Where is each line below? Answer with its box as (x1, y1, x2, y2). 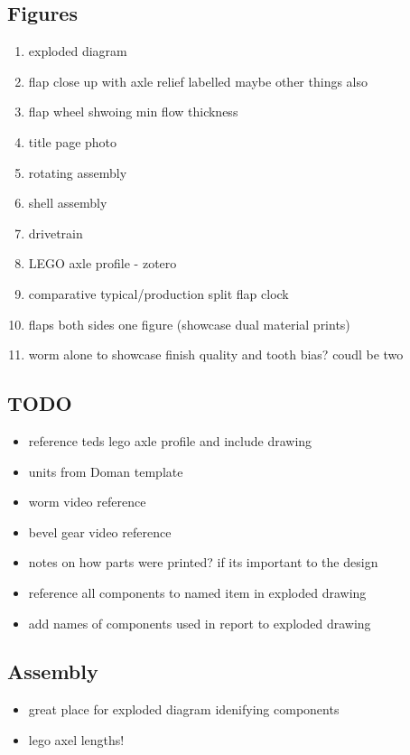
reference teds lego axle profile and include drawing (28, 431, 312, 450)
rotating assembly (28, 163, 127, 182)
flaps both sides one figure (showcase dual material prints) (28, 314, 350, 333)
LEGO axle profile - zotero (28, 254, 177, 273)
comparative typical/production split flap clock (28, 284, 289, 303)
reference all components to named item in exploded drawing (28, 583, 367, 601)
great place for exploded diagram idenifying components (28, 700, 340, 719)
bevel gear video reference (28, 522, 172, 541)
